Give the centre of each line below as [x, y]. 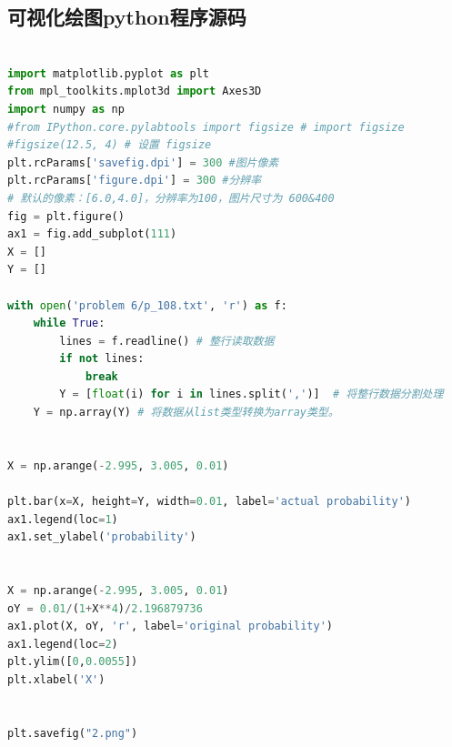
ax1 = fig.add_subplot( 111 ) [92, 234]
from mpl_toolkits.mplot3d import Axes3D [135, 91]
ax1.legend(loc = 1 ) [63, 519]
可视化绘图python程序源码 [127, 17]
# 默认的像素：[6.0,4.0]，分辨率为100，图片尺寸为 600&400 [171, 198]
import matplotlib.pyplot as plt [108, 73]
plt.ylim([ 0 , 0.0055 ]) [73, 662]
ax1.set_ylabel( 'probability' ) [102, 537]
